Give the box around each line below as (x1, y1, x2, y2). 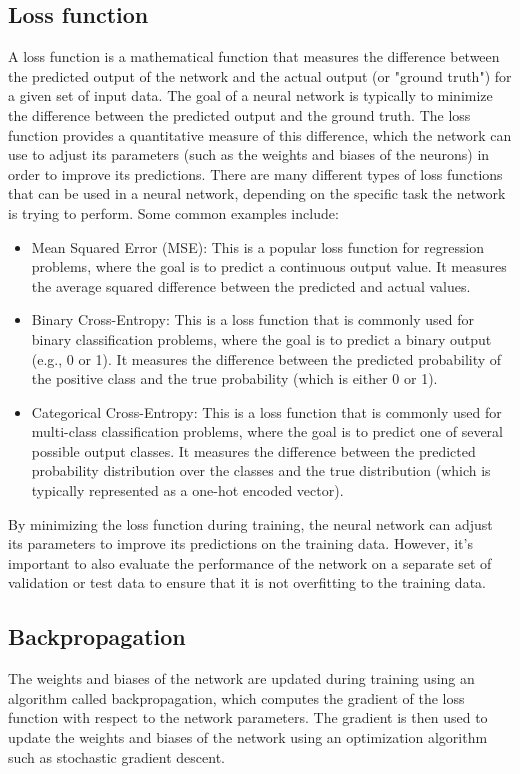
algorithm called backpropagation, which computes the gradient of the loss (8, 687, 465, 708)
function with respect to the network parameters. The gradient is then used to (8, 707, 488, 728)
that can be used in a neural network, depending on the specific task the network (8, 183, 506, 204)
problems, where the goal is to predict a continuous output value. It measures (31, 256, 507, 277)
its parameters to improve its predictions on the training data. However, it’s (8, 533, 473, 554)
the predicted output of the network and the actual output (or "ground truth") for (8, 65, 512, 86)
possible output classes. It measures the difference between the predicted (31, 440, 476, 461)
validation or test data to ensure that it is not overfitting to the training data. (8, 572, 486, 593)
